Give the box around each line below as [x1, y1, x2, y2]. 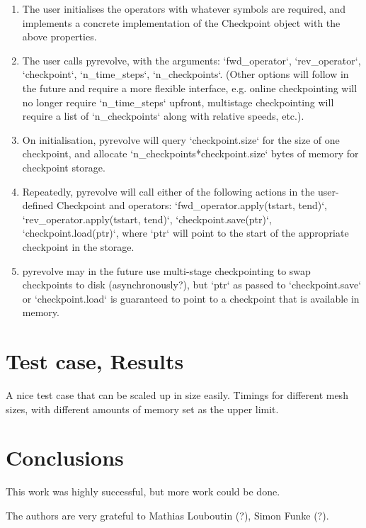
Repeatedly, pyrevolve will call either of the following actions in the [22, 184, 315, 198]
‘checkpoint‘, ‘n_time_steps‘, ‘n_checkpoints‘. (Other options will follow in [22, 67, 349, 82]
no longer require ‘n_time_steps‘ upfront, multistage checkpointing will [22, 94, 334, 109]
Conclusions [6, 443, 124, 472]
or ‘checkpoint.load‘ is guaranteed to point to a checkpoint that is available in [22, 291, 360, 305]
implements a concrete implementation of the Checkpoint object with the [22, 15, 341, 30]
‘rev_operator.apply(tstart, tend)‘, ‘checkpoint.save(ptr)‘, [22, 211, 272, 226]
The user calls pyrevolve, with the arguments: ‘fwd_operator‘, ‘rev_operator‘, [22, 52, 361, 67]
